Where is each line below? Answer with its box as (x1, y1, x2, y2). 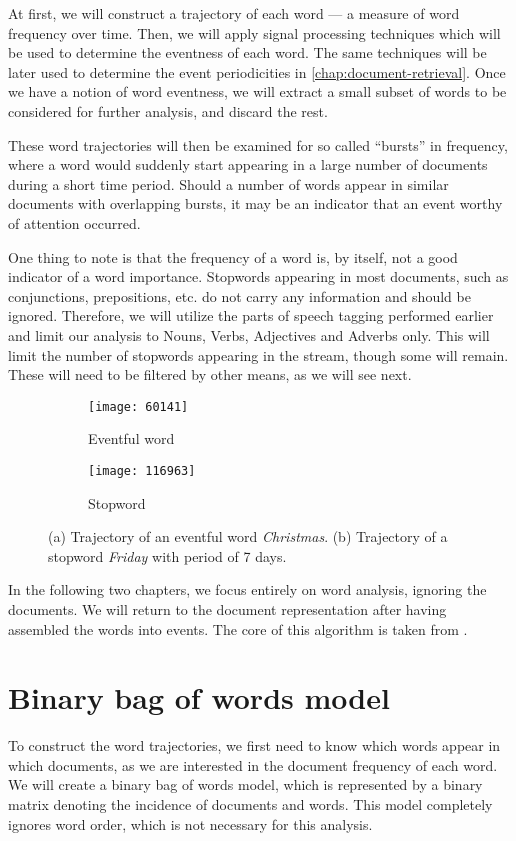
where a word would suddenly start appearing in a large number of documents (8, 154, 488, 175)
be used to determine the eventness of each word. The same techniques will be (8, 42, 487, 63)
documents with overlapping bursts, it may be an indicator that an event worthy (8, 193, 503, 214)
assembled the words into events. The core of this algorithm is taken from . (8, 618, 468, 639)
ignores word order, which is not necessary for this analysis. (8, 813, 373, 834)
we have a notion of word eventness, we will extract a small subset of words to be (8, 81, 507, 102)
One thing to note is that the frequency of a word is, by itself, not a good (8, 246, 458, 267)
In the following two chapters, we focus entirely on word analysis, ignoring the (8, 579, 487, 600)
